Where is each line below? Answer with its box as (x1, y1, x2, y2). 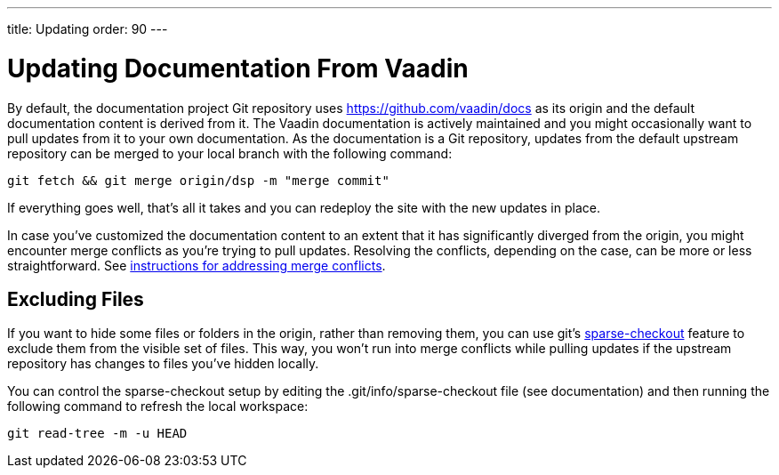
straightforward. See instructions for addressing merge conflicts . (7, 257, 386, 273)
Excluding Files (7, 287, 144, 310)
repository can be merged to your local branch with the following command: (7, 145, 453, 161)
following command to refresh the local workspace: (7, 399, 309, 415)
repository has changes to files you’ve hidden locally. (7, 356, 319, 372)
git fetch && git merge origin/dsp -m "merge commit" (7, 173, 389, 188)
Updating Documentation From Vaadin (7, 52, 469, 84)
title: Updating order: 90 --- (7, 21, 168, 36)
